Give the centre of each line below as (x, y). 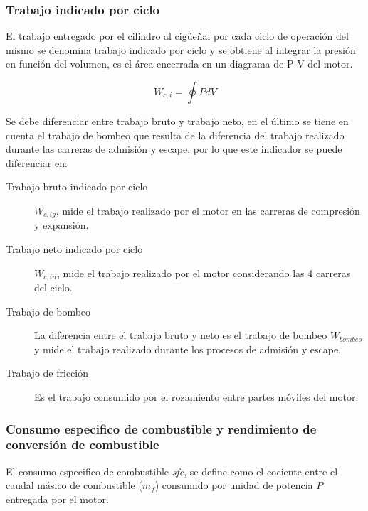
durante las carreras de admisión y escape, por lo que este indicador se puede (174, 149)
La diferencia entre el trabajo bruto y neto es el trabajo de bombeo (181, 335)
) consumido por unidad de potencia (234, 485)
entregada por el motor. (57, 499)
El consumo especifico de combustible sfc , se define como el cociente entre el (172, 471)
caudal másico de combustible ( (74, 485)
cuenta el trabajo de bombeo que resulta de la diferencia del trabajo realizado (175, 135)
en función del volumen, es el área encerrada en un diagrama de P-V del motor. (179, 64)
